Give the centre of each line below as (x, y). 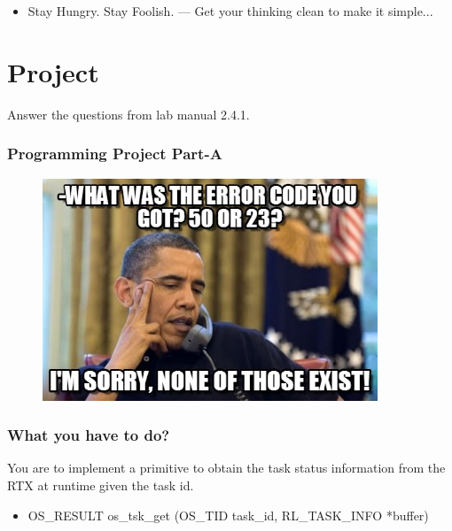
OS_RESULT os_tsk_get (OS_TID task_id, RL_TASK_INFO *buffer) (228, 515)
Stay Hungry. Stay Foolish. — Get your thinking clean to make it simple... (230, 11)
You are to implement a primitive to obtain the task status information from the (226, 468)
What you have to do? (89, 435)
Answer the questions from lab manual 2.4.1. (129, 114)
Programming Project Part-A (115, 154)
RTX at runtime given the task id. (101, 485)
